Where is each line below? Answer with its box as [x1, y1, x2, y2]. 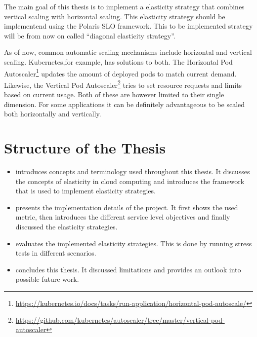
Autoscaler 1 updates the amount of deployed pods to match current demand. [4, 67, 237, 78]
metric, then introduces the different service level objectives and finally [15, 212, 230, 222]
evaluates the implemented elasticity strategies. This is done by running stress [15, 238, 252, 248]
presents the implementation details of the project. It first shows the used [15, 202, 238, 212]
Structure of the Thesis [4, 138, 166, 158]
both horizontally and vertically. [4, 109, 101, 119]
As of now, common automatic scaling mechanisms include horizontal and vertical [4, 47, 252, 57]
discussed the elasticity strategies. [15, 221, 118, 231]
